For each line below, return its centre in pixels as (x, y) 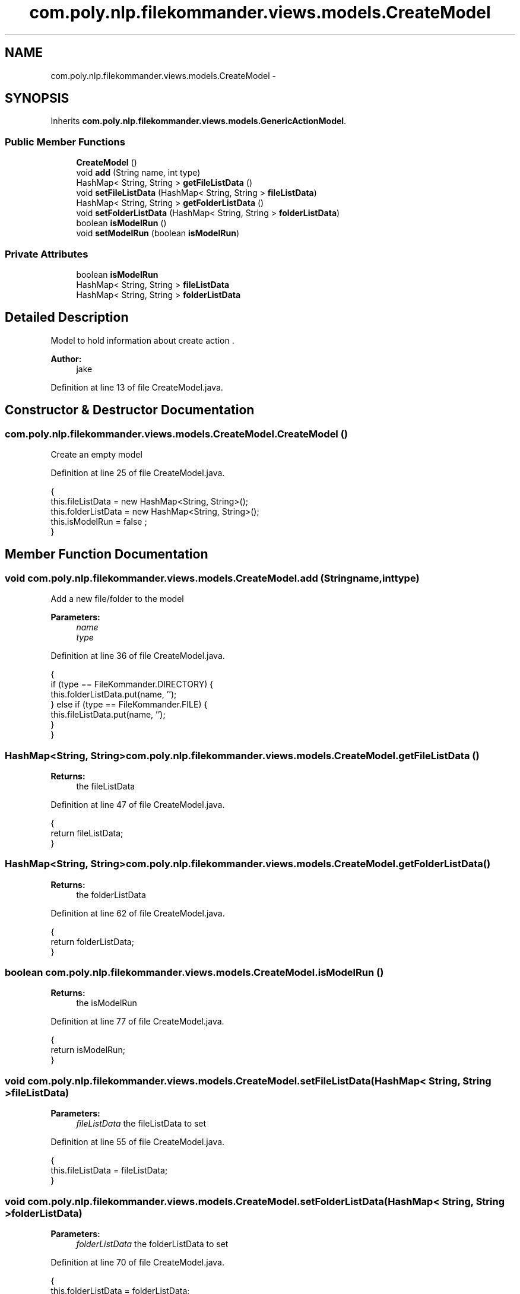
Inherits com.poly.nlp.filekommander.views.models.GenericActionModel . (199, 121)
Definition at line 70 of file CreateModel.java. (138, 1262)
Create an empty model (96, 454)
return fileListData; (87, 833)
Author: (66, 359)
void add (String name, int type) (138, 173)
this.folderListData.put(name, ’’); (114, 694)
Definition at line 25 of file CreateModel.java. (138, 473)
